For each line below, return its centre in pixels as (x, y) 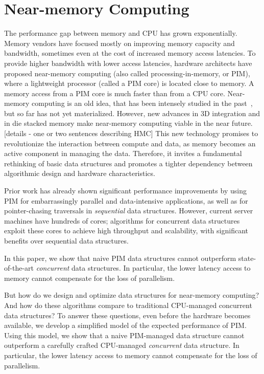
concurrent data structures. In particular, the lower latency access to (143, 268)
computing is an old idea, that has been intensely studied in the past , (142, 103)
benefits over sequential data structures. (66, 240)
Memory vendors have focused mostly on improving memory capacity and (119, 43)
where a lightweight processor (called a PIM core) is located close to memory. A (129, 83)
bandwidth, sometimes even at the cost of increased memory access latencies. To (130, 53)
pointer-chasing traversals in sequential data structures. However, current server (129, 211)
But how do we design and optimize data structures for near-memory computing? (132, 295)
